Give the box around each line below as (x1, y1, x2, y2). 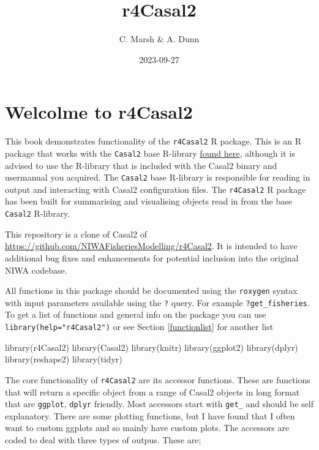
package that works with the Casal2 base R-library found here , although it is (5, 146, 295, 159)
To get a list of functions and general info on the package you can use (5, 308, 266, 321)
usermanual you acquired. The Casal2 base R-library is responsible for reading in (5, 171, 310, 184)
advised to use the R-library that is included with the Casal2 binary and (5, 159, 277, 171)
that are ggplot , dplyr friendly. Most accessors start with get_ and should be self (5, 397, 313, 410)
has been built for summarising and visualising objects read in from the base (5, 195, 292, 208)
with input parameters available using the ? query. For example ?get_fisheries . (5, 296, 310, 309)
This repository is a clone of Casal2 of (5, 227, 148, 240)
